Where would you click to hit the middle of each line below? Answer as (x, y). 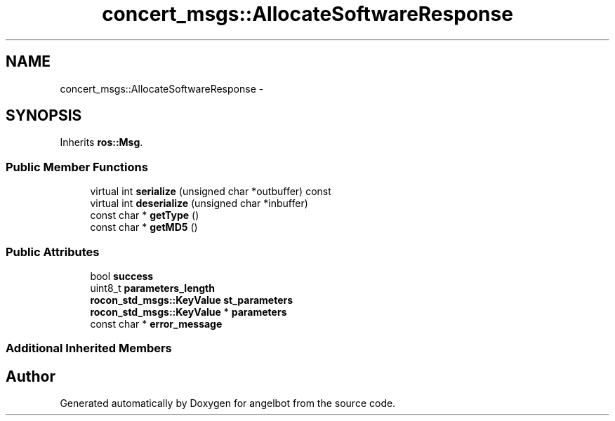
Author (31, 376)
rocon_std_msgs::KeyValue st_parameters (192, 300)
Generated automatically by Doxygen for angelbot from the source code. (228, 403)
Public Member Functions (77, 167)
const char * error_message (156, 323)
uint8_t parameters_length (152, 288)
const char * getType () (145, 215)
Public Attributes (53, 252)
